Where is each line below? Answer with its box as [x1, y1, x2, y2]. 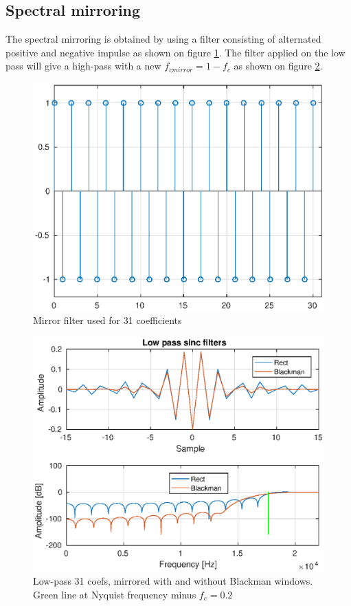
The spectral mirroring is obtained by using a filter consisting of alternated [5, 32, 321, 46]
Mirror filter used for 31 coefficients [33, 313, 182, 327]
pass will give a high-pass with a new [5, 58, 161, 73]
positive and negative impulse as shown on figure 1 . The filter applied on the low [5, 45, 346, 59]
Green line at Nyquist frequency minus [33, 587, 196, 601]
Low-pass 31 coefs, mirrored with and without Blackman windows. [33, 574, 313, 588]
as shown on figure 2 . [234, 58, 323, 73]
